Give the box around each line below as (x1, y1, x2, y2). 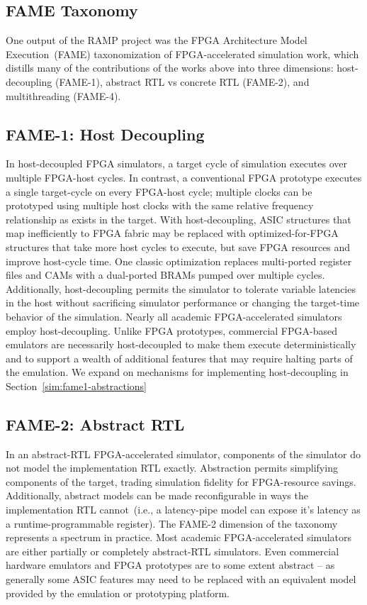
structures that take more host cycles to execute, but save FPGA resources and (6, 239, 351, 254)
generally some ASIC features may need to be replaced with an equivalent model (6, 572, 356, 587)
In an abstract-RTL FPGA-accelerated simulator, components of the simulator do (6, 446, 361, 461)
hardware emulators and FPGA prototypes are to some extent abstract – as (6, 557, 335, 572)
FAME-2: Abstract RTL (6, 413, 185, 435)
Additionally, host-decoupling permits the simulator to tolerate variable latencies (6, 281, 356, 296)
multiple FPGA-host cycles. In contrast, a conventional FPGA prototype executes (6, 170, 362, 184)
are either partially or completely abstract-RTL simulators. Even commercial (6, 543, 339, 558)
